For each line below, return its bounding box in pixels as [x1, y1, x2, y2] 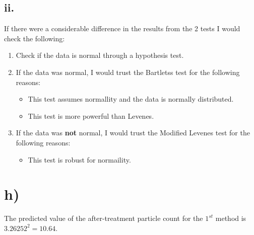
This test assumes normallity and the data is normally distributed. [28, 94, 234, 104]
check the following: [4, 33, 65, 43]
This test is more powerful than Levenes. [28, 110, 154, 121]
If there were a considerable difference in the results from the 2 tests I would [4, 23, 240, 34]
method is [215, 213, 246, 223]
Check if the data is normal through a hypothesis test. [16, 50, 184, 60]
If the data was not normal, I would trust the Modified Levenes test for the [16, 127, 250, 138]
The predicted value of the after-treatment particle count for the [4, 213, 203, 223]
